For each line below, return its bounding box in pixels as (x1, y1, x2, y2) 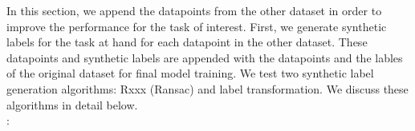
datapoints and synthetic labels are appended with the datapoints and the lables (6, 49, 403, 65)
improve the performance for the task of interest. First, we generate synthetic (6, 18, 387, 34)
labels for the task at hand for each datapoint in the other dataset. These (6, 34, 368, 50)
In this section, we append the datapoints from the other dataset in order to (6, 2, 382, 18)
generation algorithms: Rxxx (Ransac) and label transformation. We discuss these (6, 80, 409, 97)
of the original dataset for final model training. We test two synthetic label (6, 65, 374, 81)
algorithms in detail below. (6, 96, 138, 113)
